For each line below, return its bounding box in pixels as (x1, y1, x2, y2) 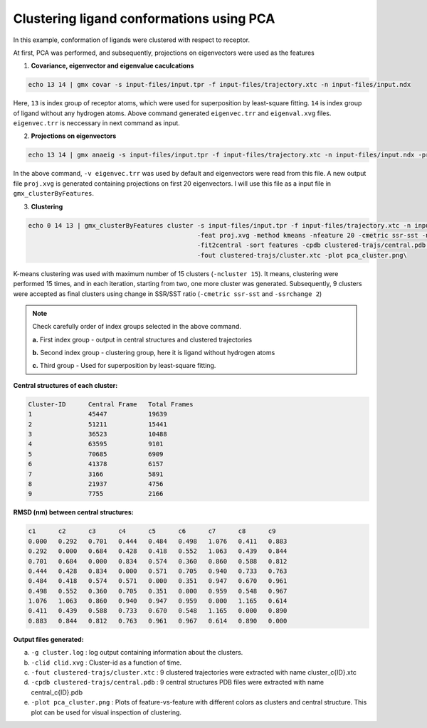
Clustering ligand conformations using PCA (13, 11, 275, 26)
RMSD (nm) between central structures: (13, 508, 135, 517)
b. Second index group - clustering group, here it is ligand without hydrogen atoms (32, 349, 275, 357)
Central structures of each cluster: (13, 381, 118, 389)
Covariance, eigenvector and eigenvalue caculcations (31, 61, 194, 70)
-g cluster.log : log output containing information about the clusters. (31, 648, 243, 657)
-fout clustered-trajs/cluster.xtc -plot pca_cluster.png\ (196, 251, 407, 259)
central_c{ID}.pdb (31, 687, 83, 697)
